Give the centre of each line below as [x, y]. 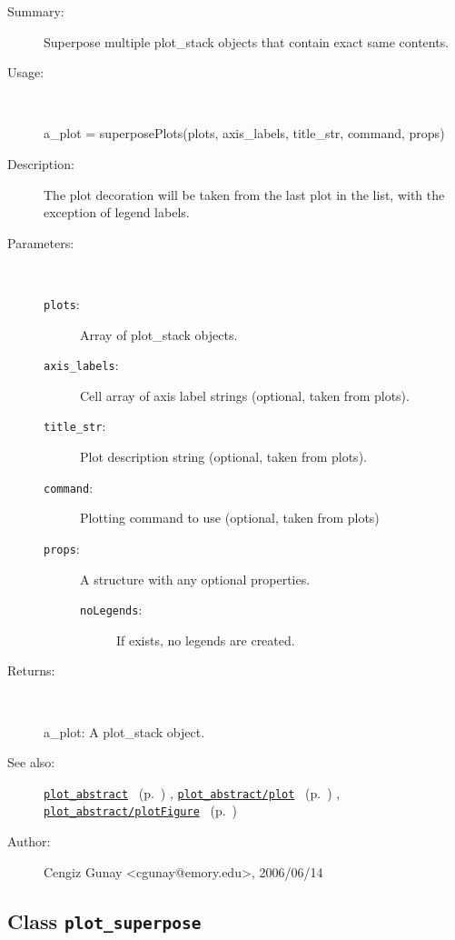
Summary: [36, 11]
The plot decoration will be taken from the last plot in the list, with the [244, 194]
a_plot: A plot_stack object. [124, 731]
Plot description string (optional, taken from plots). [223, 457]
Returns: [31, 670]
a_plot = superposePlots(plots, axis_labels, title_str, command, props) [244, 133]
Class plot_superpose [104, 920]
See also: [31, 762]
